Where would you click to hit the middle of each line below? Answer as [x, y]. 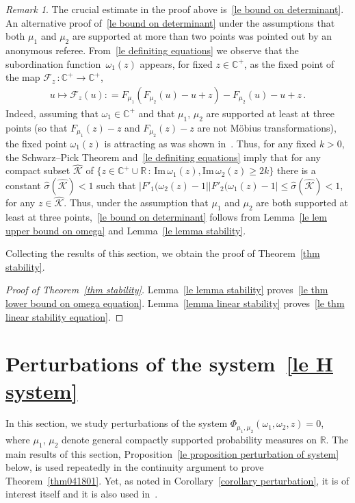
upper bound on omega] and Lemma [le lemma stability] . [126, 230]
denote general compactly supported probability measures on [189, 439]
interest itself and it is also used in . [82, 494]
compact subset [38, 170]
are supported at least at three [270, 113]
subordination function [53, 63]
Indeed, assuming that [52, 113]
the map [23, 77]
